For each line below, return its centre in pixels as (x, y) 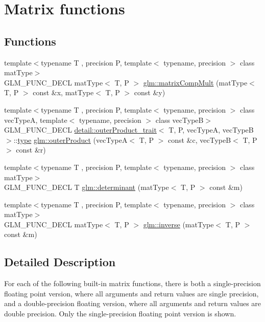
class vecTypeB (179, 120)
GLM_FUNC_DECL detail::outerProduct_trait (80, 130)
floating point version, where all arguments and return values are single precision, (131, 293)
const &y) (150, 92)
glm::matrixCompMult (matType (195, 82)
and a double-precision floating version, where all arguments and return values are (133, 303)
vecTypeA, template (36, 120)
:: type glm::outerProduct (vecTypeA (70, 139)
